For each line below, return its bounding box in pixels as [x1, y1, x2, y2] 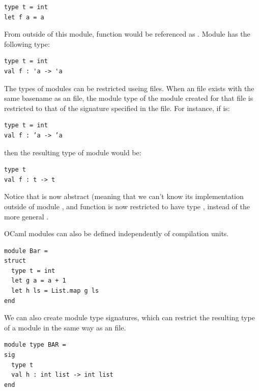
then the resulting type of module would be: [4, 147, 141, 157]
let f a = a [4, 13, 44, 21]
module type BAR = [4, 341, 66, 349]
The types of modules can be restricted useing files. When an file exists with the [4, 82, 254, 93]
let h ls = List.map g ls [11, 287, 99, 295]
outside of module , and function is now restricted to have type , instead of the [4, 201, 250, 211]
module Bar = [4, 247, 48, 255]
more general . [4, 211, 49, 221]
